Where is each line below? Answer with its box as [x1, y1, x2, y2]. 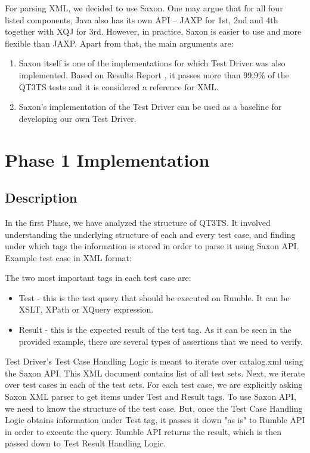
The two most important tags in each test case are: [5, 271, 191, 284]
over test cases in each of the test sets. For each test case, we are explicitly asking [5, 378, 303, 391]
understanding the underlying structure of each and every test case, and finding [5, 228, 296, 240]
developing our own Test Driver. [18, 112, 137, 124]
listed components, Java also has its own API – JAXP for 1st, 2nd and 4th [5, 13, 278, 26]
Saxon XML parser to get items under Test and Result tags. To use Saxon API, [5, 390, 296, 403]
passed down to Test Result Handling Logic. [5, 437, 166, 449]
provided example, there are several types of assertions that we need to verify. [18, 335, 303, 347]
